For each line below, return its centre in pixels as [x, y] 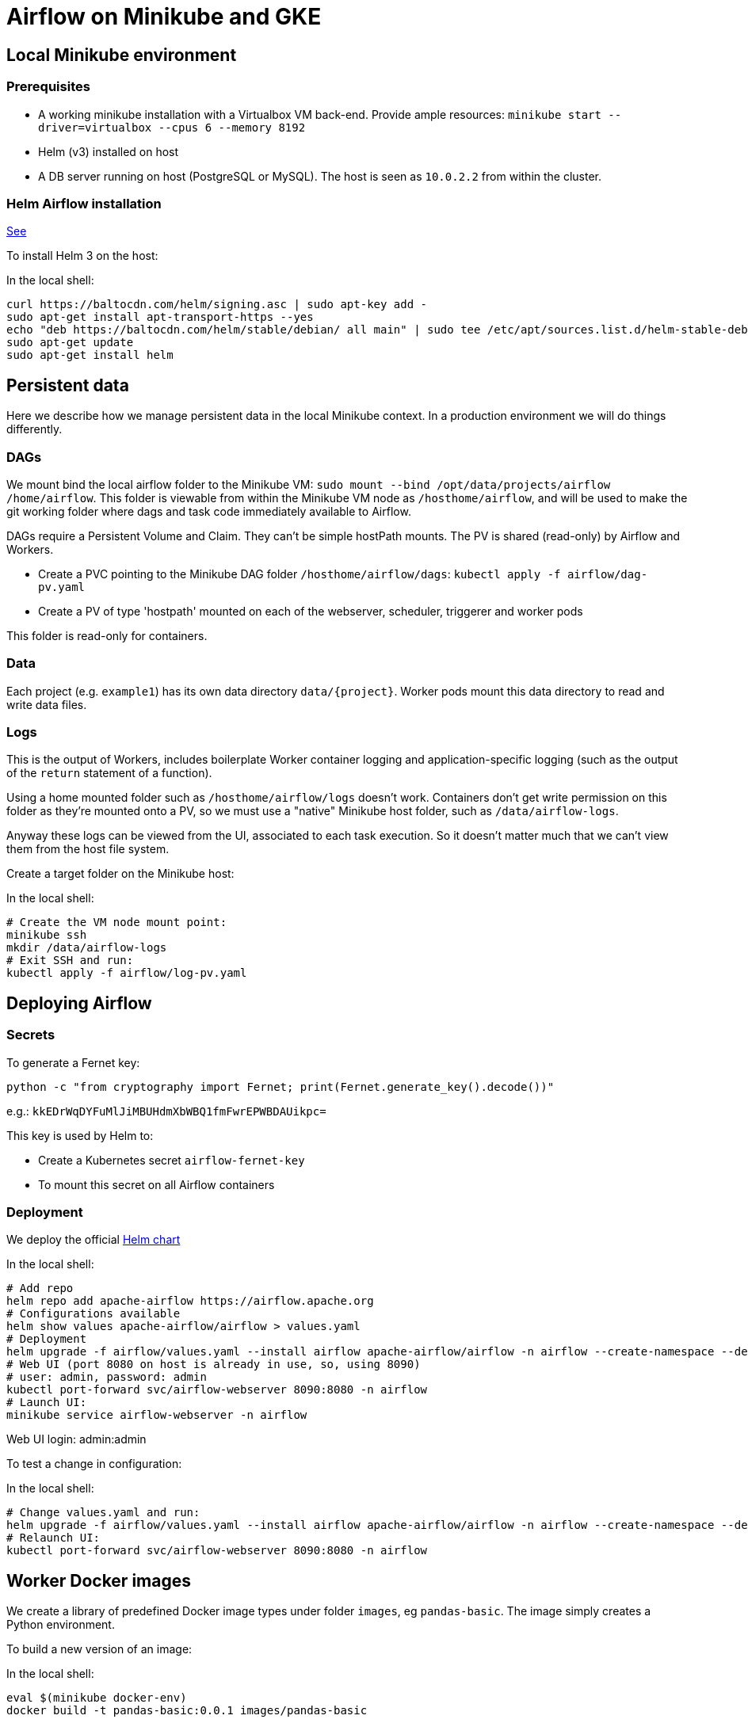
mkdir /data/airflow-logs [87, 948]
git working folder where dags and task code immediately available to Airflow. [209, 511]
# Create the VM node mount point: [117, 922]
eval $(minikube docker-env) [97, 1698]
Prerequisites [48, 87]
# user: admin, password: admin [107, 1377]
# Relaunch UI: [53, 1538]
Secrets [31, 1035]
